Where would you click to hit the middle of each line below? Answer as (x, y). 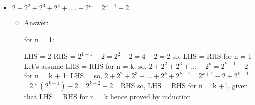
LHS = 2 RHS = (50, 56)
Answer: (36, 22)
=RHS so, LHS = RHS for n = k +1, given (181, 85)
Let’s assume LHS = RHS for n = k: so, (85, 66)
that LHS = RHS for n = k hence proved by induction (108, 96)
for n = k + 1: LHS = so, (63, 76)
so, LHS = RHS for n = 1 (212, 56)
